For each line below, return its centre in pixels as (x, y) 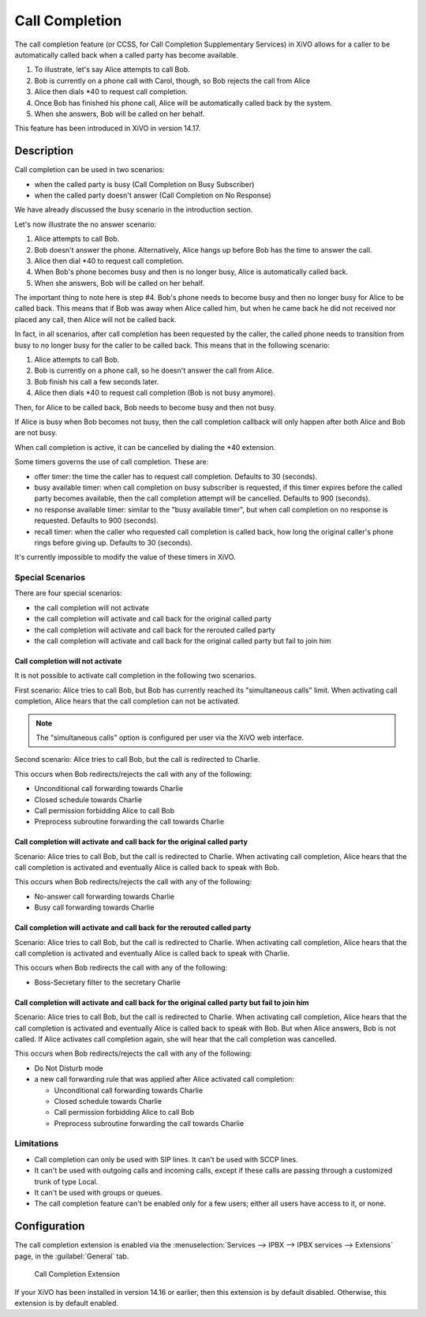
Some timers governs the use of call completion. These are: (112, 462)
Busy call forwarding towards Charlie (94, 907)
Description (44, 151)
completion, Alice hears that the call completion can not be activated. (127, 701)
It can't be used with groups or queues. (98, 1193)
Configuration (50, 1227)
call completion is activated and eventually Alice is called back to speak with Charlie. (152, 953)
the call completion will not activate (92, 607)
